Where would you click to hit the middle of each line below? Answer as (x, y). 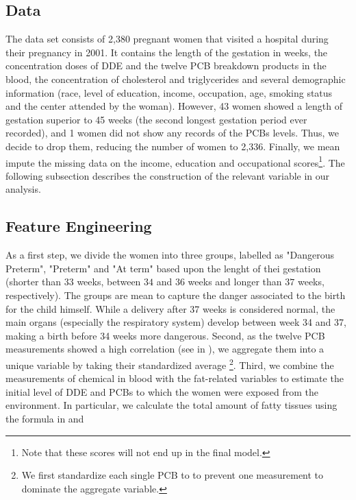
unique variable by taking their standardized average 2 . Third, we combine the (170, 364)
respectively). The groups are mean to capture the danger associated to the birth (176, 295)
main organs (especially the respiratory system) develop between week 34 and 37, (176, 322)
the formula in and (45, 418)
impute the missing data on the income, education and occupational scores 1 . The (175, 161)
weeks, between (109, 282)
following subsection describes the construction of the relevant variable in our (168, 175)
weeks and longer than (235, 282)
